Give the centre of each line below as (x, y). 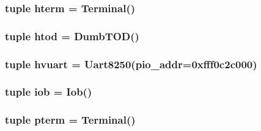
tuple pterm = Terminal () (70, 120)
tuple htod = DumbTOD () (72, 36)
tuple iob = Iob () (49, 92)
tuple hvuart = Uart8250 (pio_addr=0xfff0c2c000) (131, 64)
